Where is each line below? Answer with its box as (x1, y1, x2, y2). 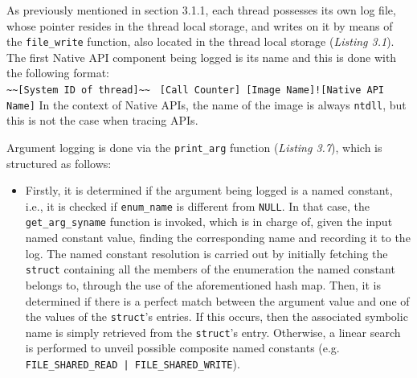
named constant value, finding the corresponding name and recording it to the (25, 229, 411, 246)
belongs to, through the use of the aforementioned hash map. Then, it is (25, 276, 381, 293)
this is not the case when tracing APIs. (6, 112, 198, 129)
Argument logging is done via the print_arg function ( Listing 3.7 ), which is (6, 138, 382, 155)
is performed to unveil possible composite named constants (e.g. (25, 339, 340, 356)
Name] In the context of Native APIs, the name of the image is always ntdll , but (6, 96, 407, 113)
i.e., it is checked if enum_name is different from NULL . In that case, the (25, 197, 370, 214)
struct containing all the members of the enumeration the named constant (25, 261, 395, 277)
